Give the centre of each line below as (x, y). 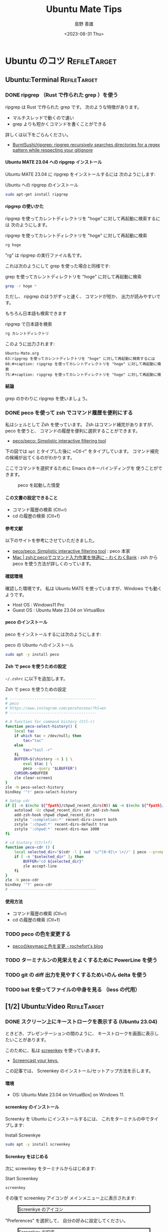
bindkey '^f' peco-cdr (29, 885)
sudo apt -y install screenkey (38, 1145)
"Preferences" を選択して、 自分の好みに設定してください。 (67, 1221)
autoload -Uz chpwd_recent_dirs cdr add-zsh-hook (67, 810)
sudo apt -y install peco (32, 654)
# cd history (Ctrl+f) (29, 843)
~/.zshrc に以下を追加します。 (36, 678)
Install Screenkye (23, 1135)
